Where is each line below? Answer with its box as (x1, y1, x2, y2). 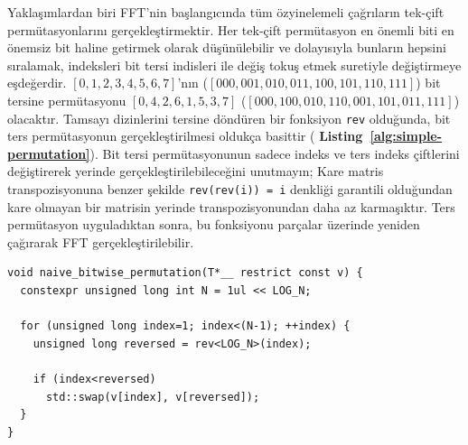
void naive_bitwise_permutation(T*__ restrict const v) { (7, 266, 363, 280)
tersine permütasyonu (7, 90, 126, 109)
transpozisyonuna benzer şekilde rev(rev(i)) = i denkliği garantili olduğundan (7, 180, 453, 198)
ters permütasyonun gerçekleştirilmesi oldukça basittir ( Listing (7, 126, 363, 145)
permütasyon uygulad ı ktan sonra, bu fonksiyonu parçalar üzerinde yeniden (7, 215, 420, 234)
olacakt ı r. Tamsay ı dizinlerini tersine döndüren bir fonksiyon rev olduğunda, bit (7, 108, 451, 127)
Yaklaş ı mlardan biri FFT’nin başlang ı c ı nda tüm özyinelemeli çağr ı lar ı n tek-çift (7, 3, 445, 21)
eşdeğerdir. (7, 73, 67, 92)
